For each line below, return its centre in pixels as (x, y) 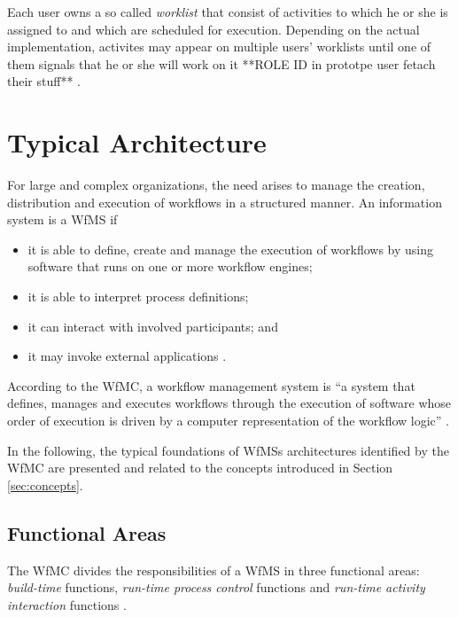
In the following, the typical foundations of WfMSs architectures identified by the (228, 450)
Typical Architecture (137, 142)
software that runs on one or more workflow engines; (170, 266)
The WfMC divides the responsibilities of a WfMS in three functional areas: (213, 570)
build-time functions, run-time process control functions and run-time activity (216, 587)
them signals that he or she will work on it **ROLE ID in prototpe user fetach (221, 63)
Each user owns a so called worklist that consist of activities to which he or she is (228, 12)
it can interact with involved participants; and (153, 326)
